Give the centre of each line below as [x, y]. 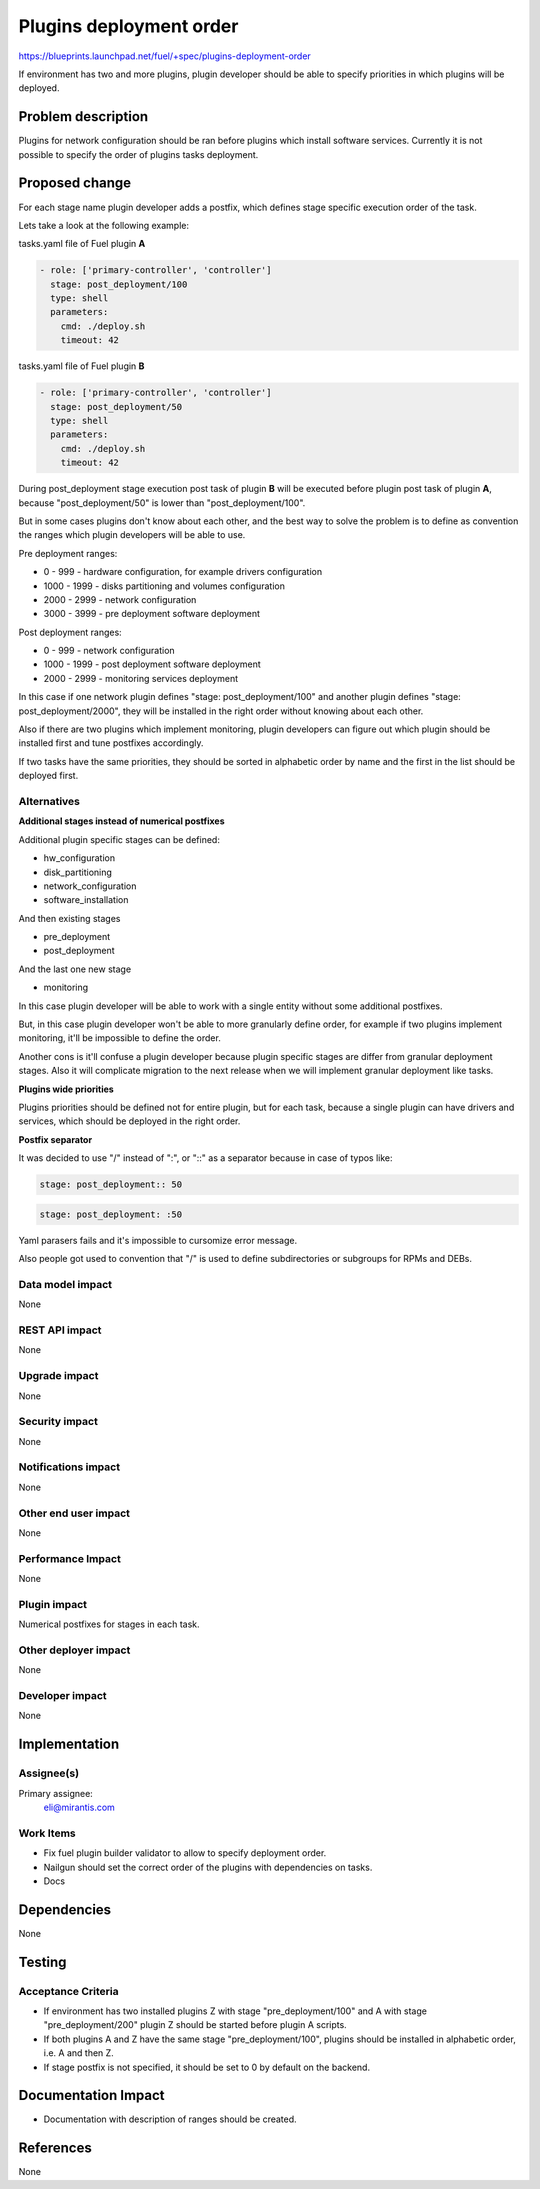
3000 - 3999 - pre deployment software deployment [151, 614]
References [55, 2148]
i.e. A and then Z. [78, 2053]
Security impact [58, 1422]
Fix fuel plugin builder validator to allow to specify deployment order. [185, 1853]
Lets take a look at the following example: [104, 225]
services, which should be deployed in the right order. [129, 1121]
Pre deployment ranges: [68, 553]
